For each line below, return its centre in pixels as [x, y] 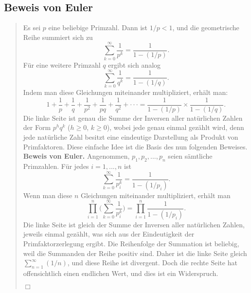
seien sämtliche [190, 156]
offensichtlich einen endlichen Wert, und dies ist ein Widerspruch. [121, 273]
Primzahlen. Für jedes [56, 166]
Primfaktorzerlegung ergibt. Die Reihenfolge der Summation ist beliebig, [131, 243]
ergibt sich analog [134, 64]
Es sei [32, 27]
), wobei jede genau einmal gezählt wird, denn [175, 127]
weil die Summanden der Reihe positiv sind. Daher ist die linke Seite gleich [135, 253]
